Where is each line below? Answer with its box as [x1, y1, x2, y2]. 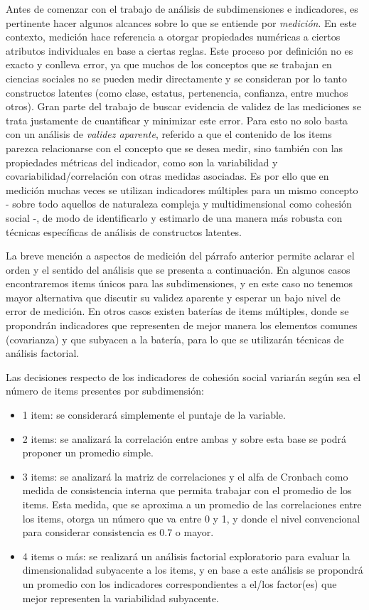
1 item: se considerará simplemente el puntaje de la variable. [22, 407, 286, 422]
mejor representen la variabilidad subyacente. [22, 590, 219, 605]
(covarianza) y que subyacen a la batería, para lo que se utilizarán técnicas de [6, 331, 344, 346]
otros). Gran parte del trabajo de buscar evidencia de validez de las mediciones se [6, 99, 361, 114]
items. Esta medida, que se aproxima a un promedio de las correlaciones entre [22, 497, 362, 511]
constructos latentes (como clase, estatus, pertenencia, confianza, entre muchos [6, 85, 348, 100]
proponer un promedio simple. [22, 445, 154, 460]
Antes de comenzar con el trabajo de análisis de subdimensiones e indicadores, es [6, 1, 358, 16]
